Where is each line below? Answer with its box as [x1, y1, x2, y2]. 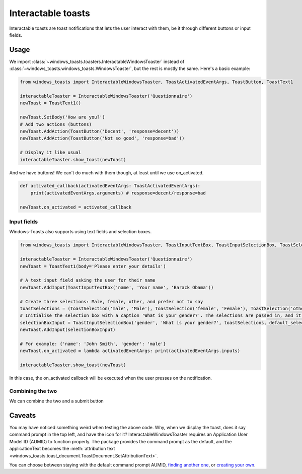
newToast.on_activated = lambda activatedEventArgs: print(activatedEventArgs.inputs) [20, 348, 241, 354]
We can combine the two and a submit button [9, 398, 104, 404]
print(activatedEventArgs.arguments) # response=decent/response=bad [30, 190, 206, 196]
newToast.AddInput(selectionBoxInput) [20, 327, 116, 332]
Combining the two [9, 387, 57, 394]
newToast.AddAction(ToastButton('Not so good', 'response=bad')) [20, 136, 185, 141]
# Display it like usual [20, 150, 82, 156]
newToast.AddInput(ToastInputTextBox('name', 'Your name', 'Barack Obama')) [20, 285, 214, 290]
